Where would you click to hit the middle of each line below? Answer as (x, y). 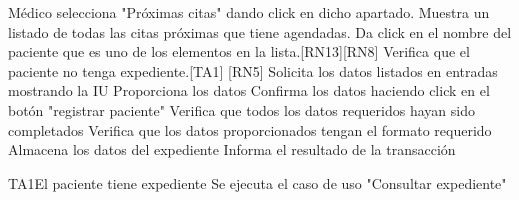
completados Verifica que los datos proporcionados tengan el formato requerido (250, 129)
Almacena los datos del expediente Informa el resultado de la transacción (232, 149)
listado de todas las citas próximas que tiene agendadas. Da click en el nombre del (260, 31)
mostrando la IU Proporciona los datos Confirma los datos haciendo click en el (249, 90)
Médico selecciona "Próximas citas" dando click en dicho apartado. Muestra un (249, 12)
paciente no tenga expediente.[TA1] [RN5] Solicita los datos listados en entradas (253, 70)
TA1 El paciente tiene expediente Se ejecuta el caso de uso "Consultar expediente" (257, 182)
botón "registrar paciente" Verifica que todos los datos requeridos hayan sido (241, 109)
